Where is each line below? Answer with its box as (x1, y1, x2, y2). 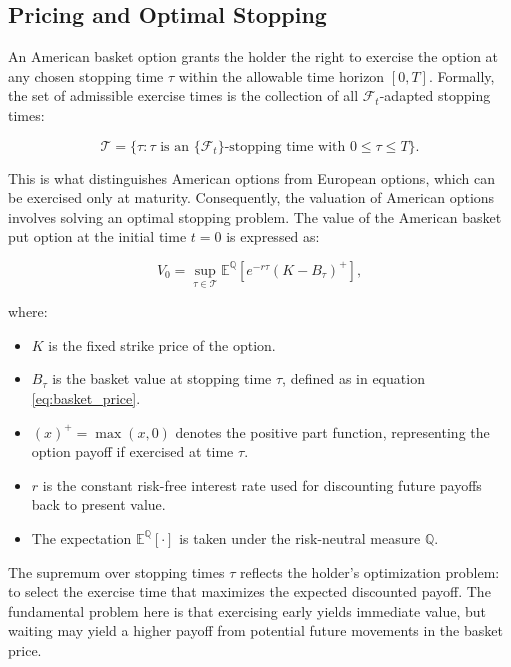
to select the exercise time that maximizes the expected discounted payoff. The (8, 581, 491, 602)
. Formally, (428, 65, 495, 86)
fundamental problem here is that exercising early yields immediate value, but (8, 600, 486, 621)
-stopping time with (224, 139, 346, 154)
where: (8, 301, 48, 322)
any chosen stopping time (8, 65, 164, 86)
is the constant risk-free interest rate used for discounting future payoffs (42, 474, 482, 495)
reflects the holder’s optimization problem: (239, 561, 500, 582)
